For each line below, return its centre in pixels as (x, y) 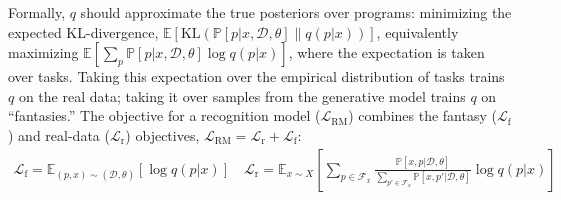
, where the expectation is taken (386, 52)
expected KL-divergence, (83, 31)
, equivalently (417, 31)
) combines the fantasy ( (422, 115)
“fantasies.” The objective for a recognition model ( (164, 115)
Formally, (37, 12)
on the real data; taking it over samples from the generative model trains (242, 95)
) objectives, (162, 134)
